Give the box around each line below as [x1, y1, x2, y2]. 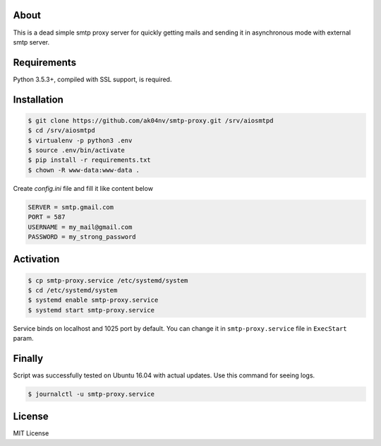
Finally [13, 352, 44, 364]
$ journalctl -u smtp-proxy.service [28, 389, 155, 398]
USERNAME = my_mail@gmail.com [28, 223, 133, 231]
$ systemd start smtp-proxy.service [28, 306, 155, 314]
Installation [13, 93, 64, 105]
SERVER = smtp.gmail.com [28, 203, 114, 211]
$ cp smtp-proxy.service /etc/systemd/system [28, 276, 188, 284]
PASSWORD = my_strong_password [28, 233, 137, 240]
